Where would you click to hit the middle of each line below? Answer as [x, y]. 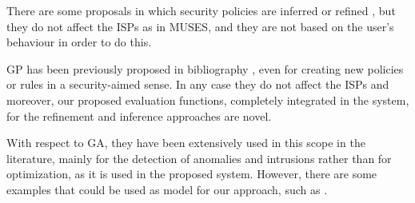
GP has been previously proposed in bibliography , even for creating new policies [205, 68]
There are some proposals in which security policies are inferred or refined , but [201, 10]
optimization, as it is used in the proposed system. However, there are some [192, 174]
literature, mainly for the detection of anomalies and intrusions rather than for [199, 158]
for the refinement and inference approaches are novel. [139, 115]
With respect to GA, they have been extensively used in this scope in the [186, 143]
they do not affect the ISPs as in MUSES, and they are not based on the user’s [200, 26]
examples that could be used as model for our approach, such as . [167, 189]
